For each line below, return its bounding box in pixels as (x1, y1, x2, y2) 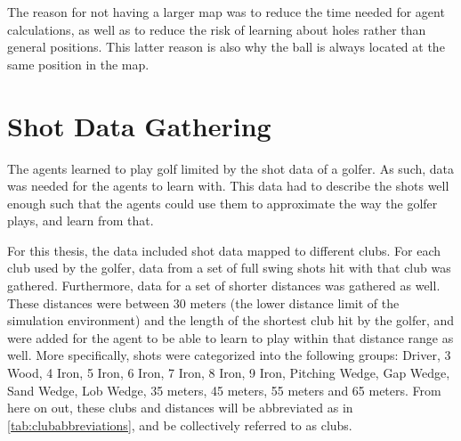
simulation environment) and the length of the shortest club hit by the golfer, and (7, 311, 455, 330)
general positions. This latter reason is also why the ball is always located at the (7, 37, 445, 56)
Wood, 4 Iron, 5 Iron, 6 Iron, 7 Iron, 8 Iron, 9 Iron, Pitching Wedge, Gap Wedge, (7, 363, 450, 382)
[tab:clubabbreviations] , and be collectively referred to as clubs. (7, 415, 352, 434)
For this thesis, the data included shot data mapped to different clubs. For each (7, 241, 441, 259)
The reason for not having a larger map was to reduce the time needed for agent (7, 3, 445, 20)
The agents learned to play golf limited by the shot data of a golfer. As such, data (7, 159, 455, 177)
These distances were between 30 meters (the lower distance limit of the (7, 293, 400, 312)
